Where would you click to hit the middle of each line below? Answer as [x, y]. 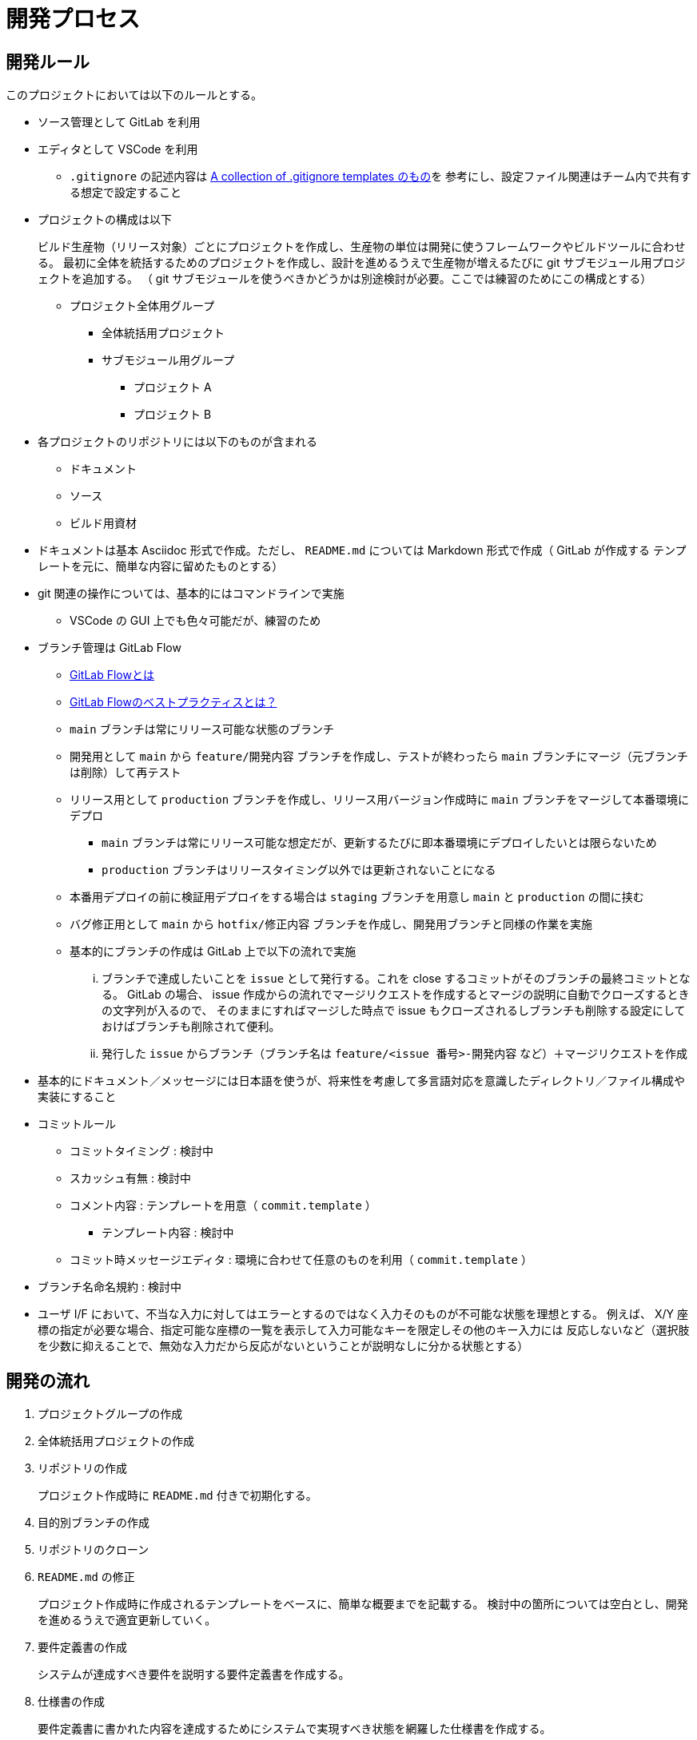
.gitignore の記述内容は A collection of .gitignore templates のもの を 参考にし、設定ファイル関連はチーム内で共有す [380, 177]
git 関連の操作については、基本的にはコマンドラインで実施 [191, 594]
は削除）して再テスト [125, 773]
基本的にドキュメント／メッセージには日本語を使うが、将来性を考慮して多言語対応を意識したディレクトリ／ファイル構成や [362, 1081]
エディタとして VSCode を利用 [118, 149]
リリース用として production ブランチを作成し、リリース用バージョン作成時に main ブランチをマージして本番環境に [379, 800]
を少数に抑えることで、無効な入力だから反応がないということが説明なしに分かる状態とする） [283, 1346]
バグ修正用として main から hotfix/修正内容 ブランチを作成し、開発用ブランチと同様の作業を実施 [331, 924]
